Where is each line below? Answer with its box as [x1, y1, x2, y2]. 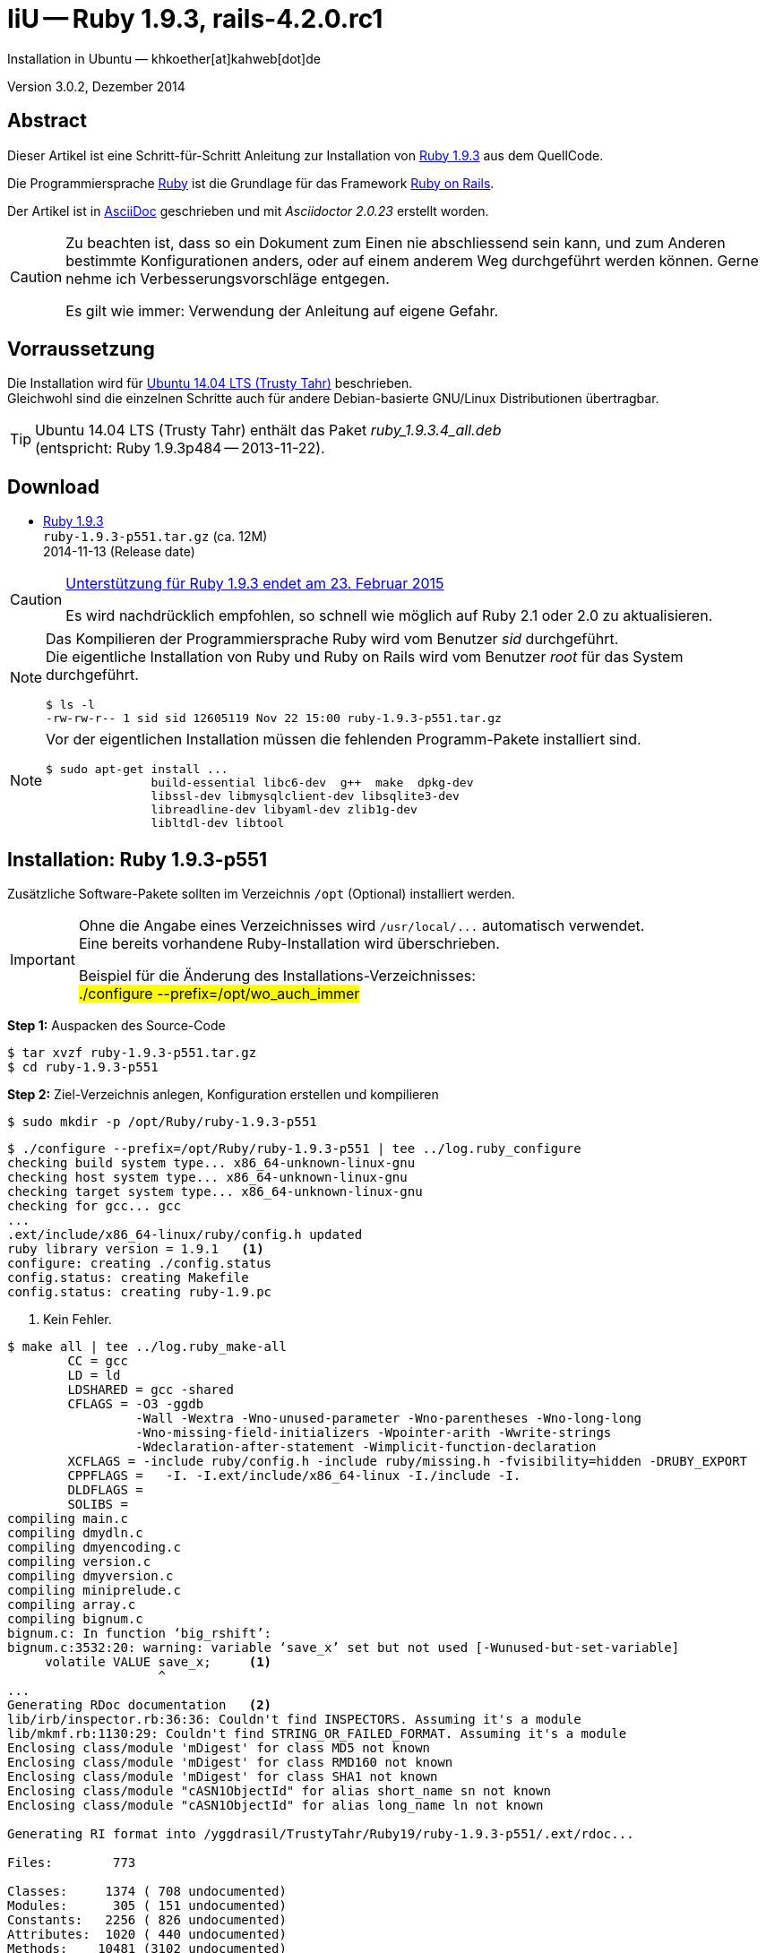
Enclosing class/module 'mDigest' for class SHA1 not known [7, 1769, 438, 1785]
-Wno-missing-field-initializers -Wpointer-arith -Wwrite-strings [135, 1425, 612, 1441]
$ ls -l [46, 698, 95, 712]
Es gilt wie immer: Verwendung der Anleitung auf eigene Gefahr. [65, 301, 499, 320]
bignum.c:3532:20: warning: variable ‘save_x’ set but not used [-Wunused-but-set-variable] [7, 1640, 680, 1656]
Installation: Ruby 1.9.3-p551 [7, 847, 268, 871]
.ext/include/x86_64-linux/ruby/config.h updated [7, 1227, 363, 1243]
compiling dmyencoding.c [7, 1540, 181, 1555]
